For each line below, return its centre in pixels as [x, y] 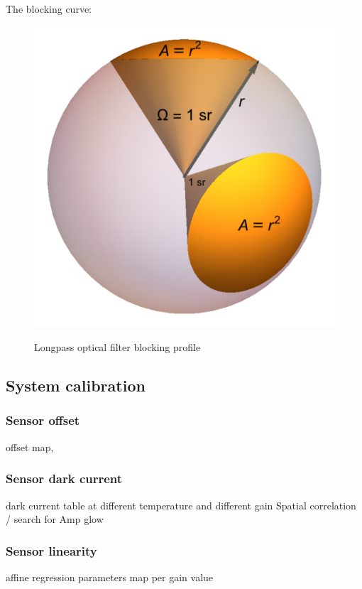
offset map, [30, 447]
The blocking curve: [49, 9]
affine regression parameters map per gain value [110, 577]
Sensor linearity [51, 550]
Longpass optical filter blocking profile [117, 347]
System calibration [76, 385]
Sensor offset [43, 420]
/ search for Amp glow [55, 519]
